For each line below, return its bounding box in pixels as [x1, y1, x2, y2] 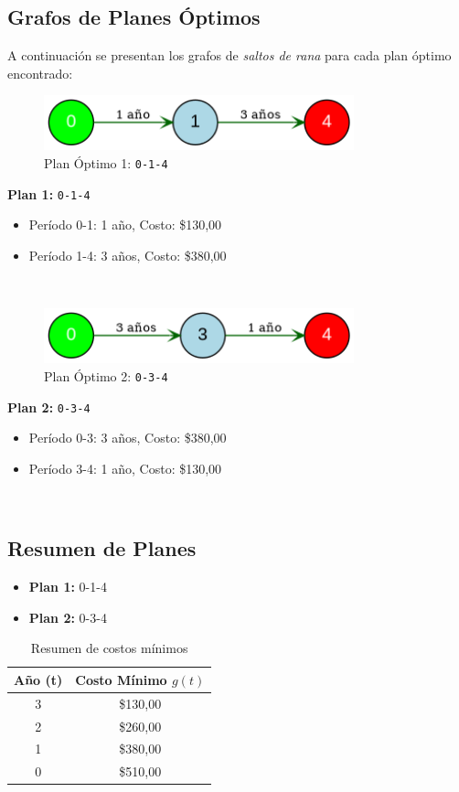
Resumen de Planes [7, 534, 197, 562]
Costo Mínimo [75, 669, 167, 689]
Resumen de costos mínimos [30, 638, 188, 658]
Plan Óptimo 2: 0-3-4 [44, 366, 168, 385]
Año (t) [14, 669, 63, 689]
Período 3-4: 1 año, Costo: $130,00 [28, 458, 222, 477]
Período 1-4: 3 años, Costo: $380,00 [28, 245, 227, 264]
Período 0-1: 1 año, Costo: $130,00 [28, 215, 222, 234]
